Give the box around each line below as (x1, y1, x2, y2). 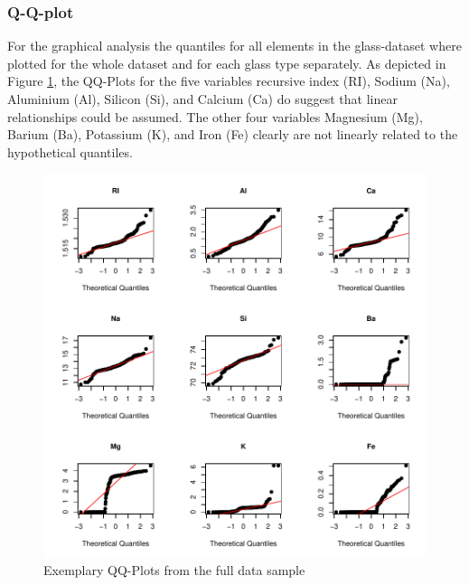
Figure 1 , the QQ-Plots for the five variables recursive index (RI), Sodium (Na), (7, 71, 450, 90)
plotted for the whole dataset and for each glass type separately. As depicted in (7, 53, 446, 72)
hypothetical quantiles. (7, 142, 133, 161)
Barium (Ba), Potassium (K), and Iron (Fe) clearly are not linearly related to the (7, 125, 458, 144)
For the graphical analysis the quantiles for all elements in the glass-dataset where (7, 36, 462, 55)
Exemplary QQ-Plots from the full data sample (43, 560, 305, 579)
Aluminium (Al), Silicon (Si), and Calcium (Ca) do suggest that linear (7, 90, 398, 108)
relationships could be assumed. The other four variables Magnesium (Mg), (7, 107, 423, 126)
